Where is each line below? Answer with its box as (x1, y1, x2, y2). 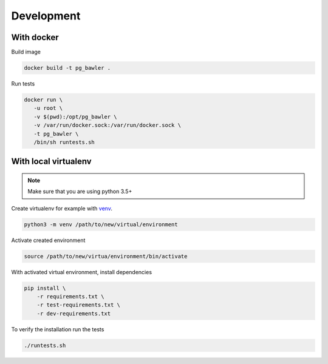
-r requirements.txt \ (36, 293, 104, 300)
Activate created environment (11, 237, 86, 244)
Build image (11, 49, 41, 56)
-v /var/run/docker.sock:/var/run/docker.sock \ (33, 122, 182, 129)
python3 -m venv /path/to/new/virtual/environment (24, 221, 179, 227)
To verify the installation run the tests (11, 325, 104, 333)
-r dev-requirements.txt (36, 310, 111, 317)
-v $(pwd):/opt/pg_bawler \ (33, 113, 118, 120)
